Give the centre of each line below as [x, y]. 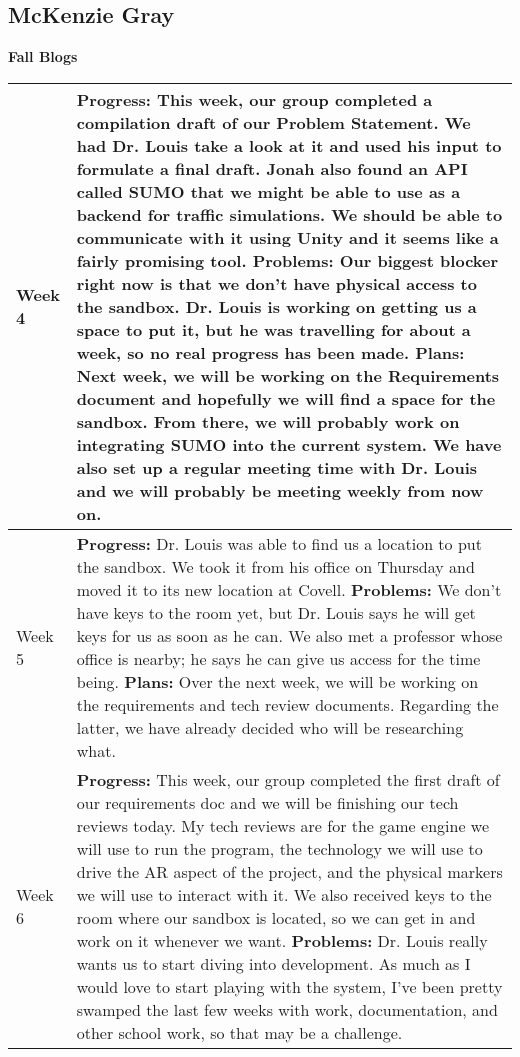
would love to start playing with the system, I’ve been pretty [289, 986]
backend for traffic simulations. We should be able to [289, 214]
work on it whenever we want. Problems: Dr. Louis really [282, 940]
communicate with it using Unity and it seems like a [287, 237]
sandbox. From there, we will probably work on [268, 421]
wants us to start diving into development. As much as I [273, 963]
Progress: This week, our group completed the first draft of [288, 779]
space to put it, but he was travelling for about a [273, 329]
